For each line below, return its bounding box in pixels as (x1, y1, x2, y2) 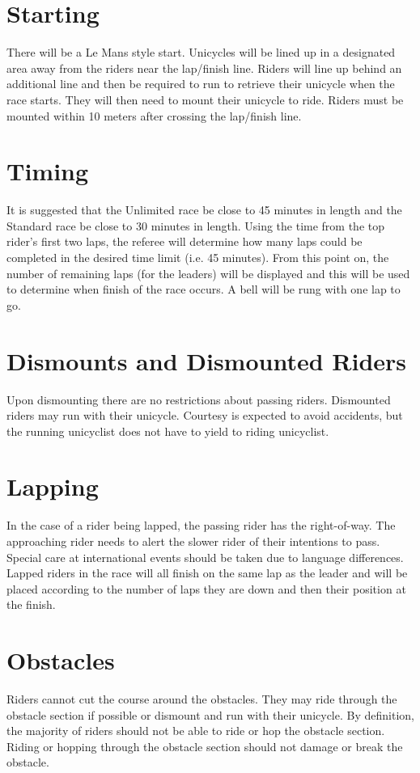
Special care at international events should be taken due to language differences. (6, 548, 404, 565)
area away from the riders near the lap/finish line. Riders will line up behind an (6, 59, 402, 76)
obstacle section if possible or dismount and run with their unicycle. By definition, (6, 706, 414, 723)
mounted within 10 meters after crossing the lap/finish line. (6, 107, 302, 124)
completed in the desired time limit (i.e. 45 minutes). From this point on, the (6, 249, 389, 265)
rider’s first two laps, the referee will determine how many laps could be (6, 233, 363, 250)
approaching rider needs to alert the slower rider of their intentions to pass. (6, 533, 380, 549)
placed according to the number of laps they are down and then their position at (6, 580, 406, 597)
